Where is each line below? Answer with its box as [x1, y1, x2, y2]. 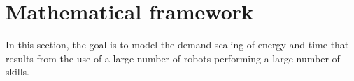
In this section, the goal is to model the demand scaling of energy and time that [6, 37, 349, 52]
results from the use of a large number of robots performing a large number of [6, 51, 340, 65]
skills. [6, 64, 29, 79]
